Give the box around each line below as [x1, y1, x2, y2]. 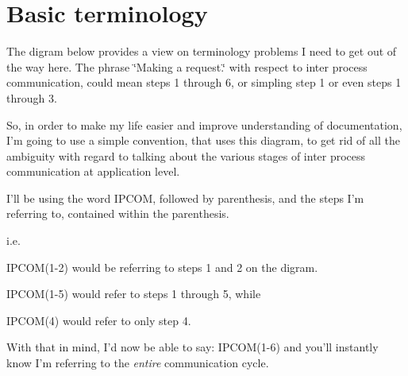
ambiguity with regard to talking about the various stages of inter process [6, 147, 366, 164]
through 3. [6, 89, 57, 106]
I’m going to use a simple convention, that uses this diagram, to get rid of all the [6, 132, 400, 149]
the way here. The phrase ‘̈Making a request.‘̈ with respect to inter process [6, 58, 368, 75]
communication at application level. [6, 163, 180, 180]
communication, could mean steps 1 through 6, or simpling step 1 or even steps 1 [6, 74, 402, 91]
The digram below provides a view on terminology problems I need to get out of [6, 43, 397, 60]
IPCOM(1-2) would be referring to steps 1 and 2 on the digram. [6, 258, 318, 275]
